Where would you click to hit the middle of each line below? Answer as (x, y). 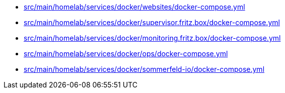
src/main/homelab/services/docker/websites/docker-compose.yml (134, 7)
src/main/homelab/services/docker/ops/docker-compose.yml (126, 54)
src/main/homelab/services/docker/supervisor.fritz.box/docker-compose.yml (152, 22)
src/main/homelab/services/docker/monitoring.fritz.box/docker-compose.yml (152, 38)
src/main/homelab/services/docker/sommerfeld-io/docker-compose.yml (144, 69)
